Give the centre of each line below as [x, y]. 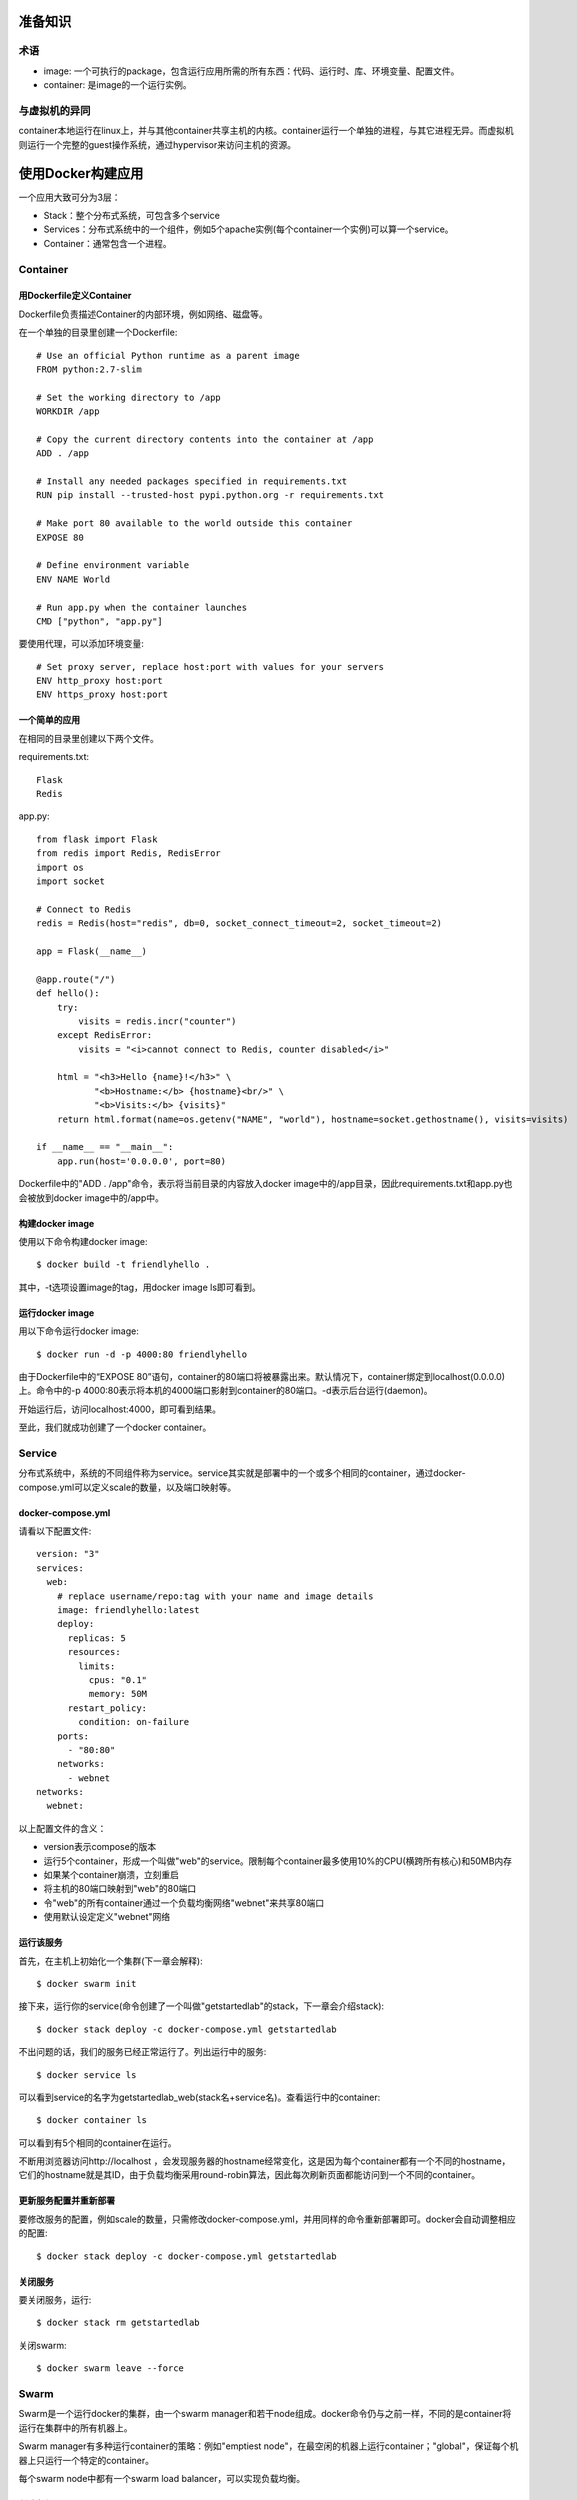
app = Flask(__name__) [92, 951]
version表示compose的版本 [100, 1847]
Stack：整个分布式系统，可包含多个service [131, 215]
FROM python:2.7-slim [89, 369]
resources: [94, 1652]
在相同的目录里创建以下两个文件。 [88, 738]
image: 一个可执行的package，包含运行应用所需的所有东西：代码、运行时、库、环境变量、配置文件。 [251, 71]
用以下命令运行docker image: [79, 1331]
